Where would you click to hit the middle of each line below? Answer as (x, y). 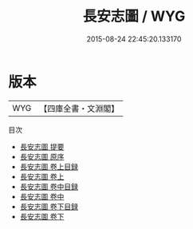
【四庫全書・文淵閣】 (79, 109)
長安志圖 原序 (42, 156)
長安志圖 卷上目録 (49, 166)
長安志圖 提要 (42, 146)
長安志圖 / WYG (134, 16)
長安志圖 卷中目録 (49, 186)
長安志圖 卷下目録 (49, 206)
